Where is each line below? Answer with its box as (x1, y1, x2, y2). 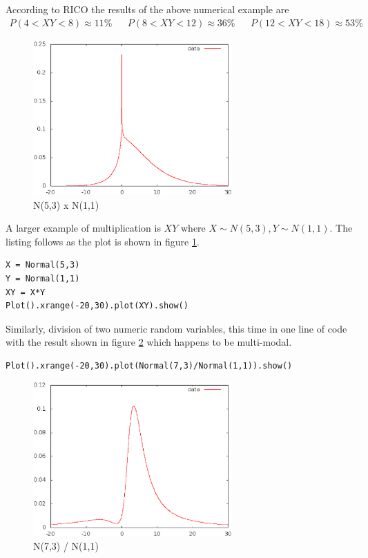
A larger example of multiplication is (6, 221, 161, 235)
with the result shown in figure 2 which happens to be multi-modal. (6, 335, 292, 349)
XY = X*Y (6, 287, 46, 297)
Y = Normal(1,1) (6, 273, 80, 283)
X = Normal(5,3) (6, 260, 80, 270)
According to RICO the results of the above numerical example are (6, 2, 289, 16)
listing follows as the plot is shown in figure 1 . (6, 234, 200, 248)
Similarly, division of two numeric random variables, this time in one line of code (6, 321, 347, 335)
